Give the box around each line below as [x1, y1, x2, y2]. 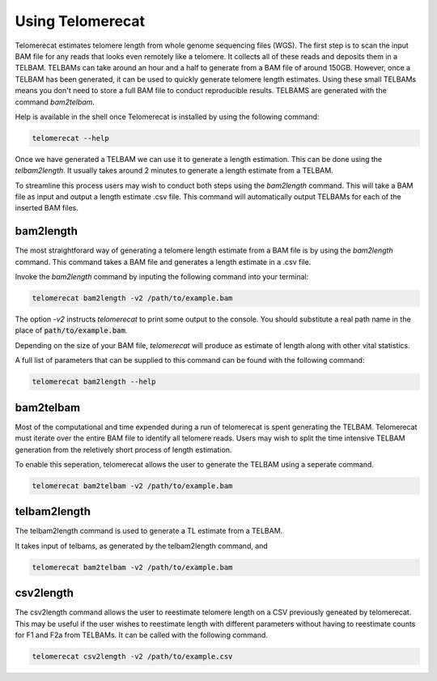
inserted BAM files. [15, 203, 78, 213]
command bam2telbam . [15, 97, 95, 107]
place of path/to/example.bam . [15, 326, 128, 335]
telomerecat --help [32, 134, 109, 143]
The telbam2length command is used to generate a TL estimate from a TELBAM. [15, 526, 283, 536]
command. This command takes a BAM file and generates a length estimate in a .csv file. [15, 257, 312, 266]
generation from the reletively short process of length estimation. [15, 445, 232, 454]
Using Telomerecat [15, 12, 146, 30]
